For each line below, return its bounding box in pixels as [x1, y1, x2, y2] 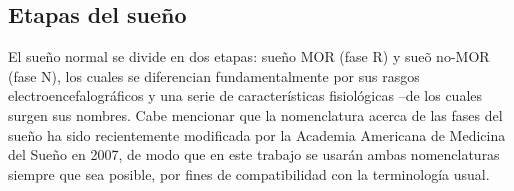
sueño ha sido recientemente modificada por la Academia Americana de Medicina [8, 124, 506, 145]
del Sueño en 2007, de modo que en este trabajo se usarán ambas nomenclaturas [8, 144, 500, 165]
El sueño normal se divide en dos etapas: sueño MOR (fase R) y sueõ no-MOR [8, 46, 490, 67]
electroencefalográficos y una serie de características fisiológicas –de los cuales [8, 85, 483, 106]
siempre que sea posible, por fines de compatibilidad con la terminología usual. [8, 163, 490, 184]
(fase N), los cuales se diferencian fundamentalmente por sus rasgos [8, 65, 420, 86]
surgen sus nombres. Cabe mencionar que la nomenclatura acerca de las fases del [8, 104, 503, 125]
